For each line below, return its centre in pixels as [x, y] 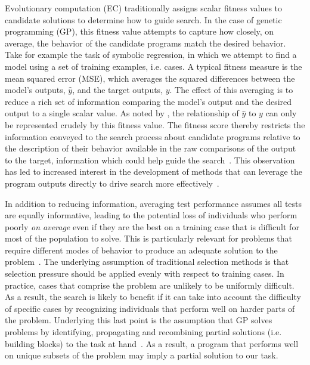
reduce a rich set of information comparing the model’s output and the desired [148, 101]
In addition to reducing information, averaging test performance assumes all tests [154, 203]
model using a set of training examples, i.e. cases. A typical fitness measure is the [154, 66]
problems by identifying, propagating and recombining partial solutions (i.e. [143, 332]
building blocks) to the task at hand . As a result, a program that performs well [152, 343]
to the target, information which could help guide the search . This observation [150, 160]
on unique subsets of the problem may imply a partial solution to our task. [142, 355]
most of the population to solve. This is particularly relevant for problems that [149, 238]
